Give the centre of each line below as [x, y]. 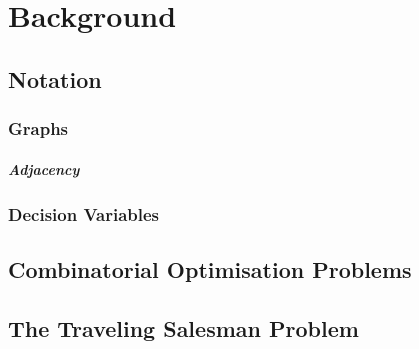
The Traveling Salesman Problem [183, 327]
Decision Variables [84, 213]
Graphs [38, 128]
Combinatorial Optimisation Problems [210, 268]
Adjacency [44, 168]
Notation [55, 78]
